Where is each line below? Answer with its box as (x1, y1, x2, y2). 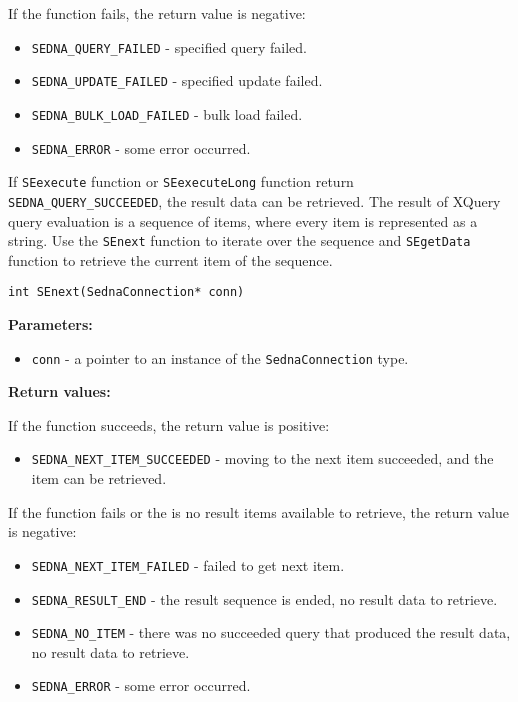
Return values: (8, 381, 111, 402)
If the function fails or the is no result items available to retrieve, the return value (8, 501, 510, 522)
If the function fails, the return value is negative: (8, 3, 306, 23)
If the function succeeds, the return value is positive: (8, 414, 330, 435)
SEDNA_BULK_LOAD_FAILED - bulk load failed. (31, 103, 303, 124)
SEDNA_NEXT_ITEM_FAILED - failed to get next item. (31, 554, 345, 575)
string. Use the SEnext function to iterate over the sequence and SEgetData (8, 230, 471, 251)
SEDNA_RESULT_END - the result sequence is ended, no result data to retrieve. (31, 588, 498, 609)
